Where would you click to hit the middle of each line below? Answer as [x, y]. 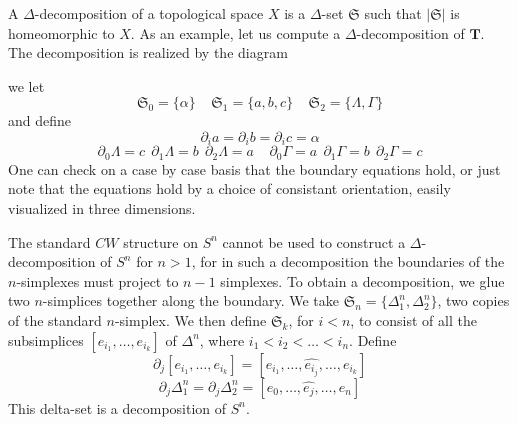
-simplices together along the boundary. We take [191, 300]
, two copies [473, 300]
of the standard [55, 320]
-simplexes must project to [97, 280]
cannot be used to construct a [314, 241]
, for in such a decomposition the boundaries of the [348, 261]
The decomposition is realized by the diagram [148, 52]
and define [40, 120]
